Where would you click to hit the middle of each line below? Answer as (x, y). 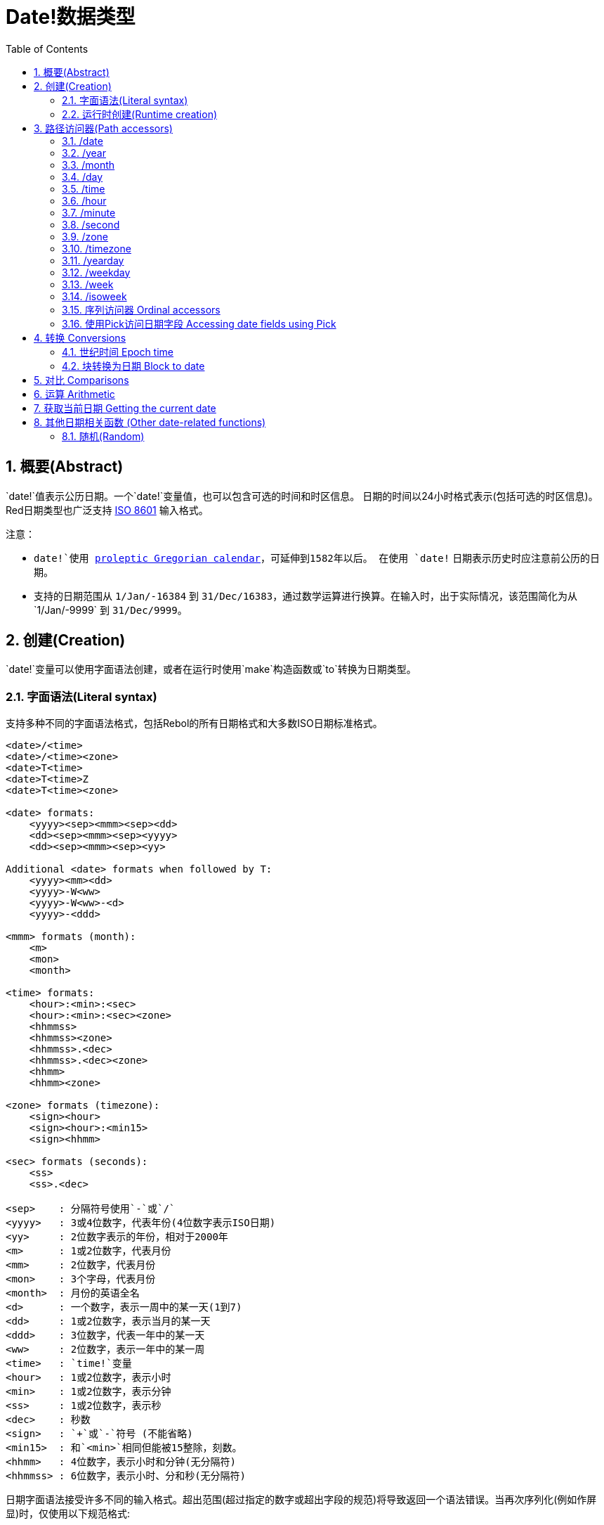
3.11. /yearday (93, 260)
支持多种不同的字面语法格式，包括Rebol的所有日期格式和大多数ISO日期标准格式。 (194, 723)
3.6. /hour (84, 200)
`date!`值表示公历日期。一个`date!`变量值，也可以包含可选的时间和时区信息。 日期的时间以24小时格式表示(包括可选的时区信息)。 (302, 496)
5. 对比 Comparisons (81, 380)
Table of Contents (47, 49)
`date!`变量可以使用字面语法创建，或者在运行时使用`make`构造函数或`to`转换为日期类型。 (211, 669)
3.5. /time (84, 188)
